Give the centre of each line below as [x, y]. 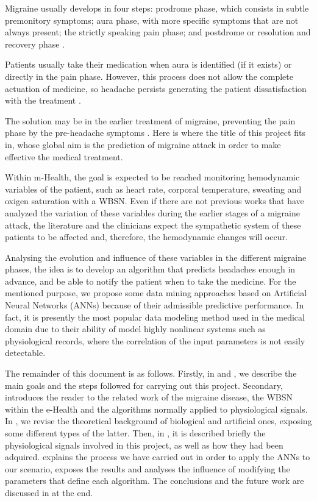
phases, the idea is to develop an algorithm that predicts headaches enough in [150, 269]
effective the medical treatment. [64, 156]
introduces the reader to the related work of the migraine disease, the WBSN [149, 397]
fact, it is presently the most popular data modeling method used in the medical [155, 317]
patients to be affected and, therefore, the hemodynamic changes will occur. [146, 237]
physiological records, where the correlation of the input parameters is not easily [155, 340]
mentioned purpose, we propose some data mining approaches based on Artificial [156, 293]
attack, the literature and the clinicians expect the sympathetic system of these [153, 225]
